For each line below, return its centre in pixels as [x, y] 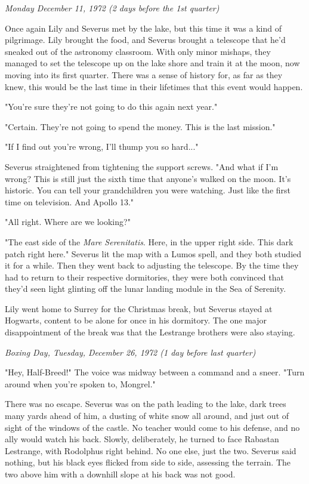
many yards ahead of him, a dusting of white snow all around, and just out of [147, 416]
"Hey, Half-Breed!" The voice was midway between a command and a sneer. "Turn [155, 372]
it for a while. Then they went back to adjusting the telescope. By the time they [152, 265]
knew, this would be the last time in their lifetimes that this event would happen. [154, 86]
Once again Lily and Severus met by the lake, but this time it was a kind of [143, 28]
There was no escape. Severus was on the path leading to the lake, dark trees [146, 404]
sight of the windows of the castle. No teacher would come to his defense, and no [152, 427]
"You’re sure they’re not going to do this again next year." [111, 107]
